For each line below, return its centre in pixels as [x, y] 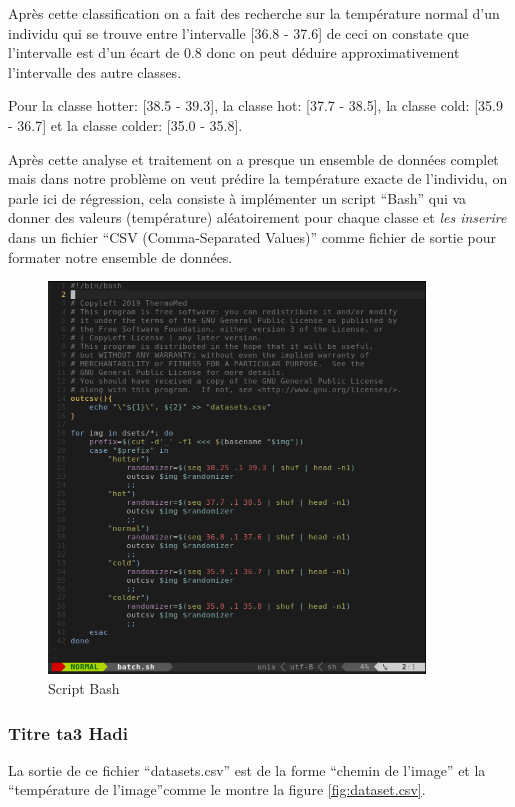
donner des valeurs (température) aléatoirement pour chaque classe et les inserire [257, 217]
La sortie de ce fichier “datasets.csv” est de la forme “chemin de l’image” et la [247, 769]
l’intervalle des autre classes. [95, 71]
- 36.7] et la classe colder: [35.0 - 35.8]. [125, 124]
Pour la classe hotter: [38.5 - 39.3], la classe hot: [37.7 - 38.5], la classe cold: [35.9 [255, 105]
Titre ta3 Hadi [68, 732]
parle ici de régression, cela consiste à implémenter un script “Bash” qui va [237, 197]
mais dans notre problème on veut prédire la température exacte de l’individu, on [258, 178]
